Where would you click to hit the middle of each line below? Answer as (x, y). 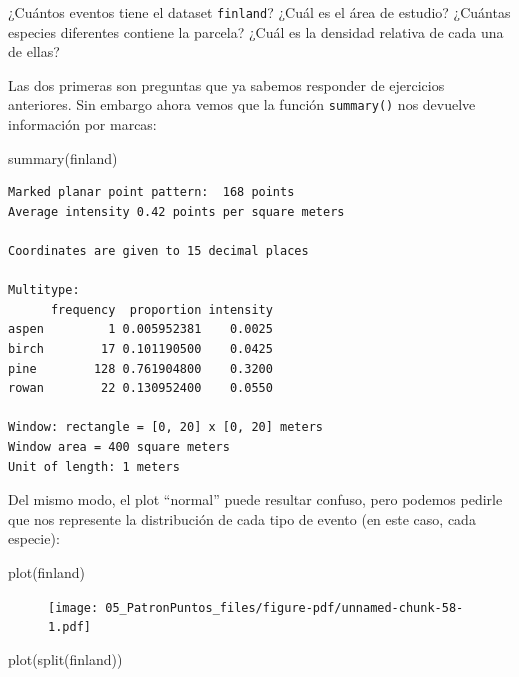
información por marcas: (82, 124)
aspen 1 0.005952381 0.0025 (140, 329)
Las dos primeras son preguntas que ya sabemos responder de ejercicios (226, 84)
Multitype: (44, 290)
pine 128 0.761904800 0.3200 (140, 368)
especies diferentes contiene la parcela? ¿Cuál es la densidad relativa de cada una (256, 31)
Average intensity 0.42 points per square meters (176, 211)
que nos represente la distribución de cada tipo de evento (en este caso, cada (242, 518)
